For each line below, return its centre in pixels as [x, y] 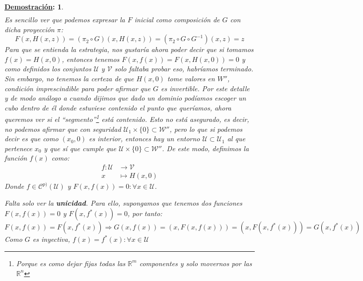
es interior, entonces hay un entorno [145, 139]
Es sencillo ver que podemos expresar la [65, 20]
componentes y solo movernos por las [196, 263]
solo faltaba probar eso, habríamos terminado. [184, 69]
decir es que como [32, 139]
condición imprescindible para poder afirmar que [77, 88]
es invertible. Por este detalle [205, 88]
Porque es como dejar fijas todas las [71, 263]
